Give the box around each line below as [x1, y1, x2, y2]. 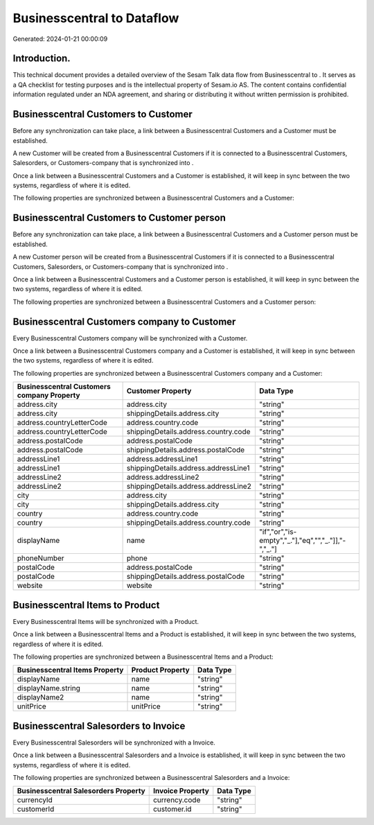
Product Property [131, 666, 190, 675]
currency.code [152, 795, 201, 805]
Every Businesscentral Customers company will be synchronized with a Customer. [12, 333, 248, 342]
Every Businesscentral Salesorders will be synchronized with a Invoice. [12, 738, 216, 747]
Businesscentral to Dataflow [12, 10, 179, 26]
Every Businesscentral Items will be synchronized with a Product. [12, 617, 199, 625]
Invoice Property [152, 786, 209, 796]
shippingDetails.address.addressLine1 [126, 463, 250, 473]
